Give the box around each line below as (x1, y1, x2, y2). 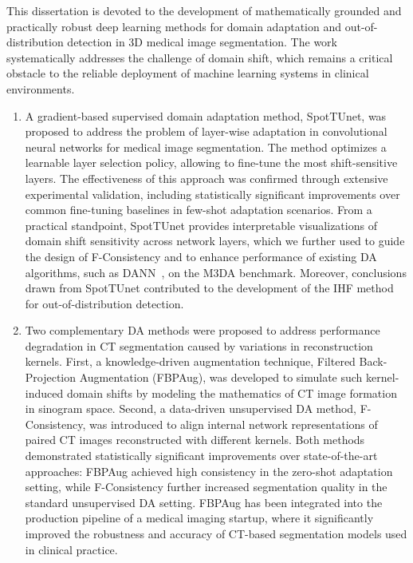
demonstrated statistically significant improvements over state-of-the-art (25, 447, 378, 464)
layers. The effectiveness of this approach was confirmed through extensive (25, 169, 388, 186)
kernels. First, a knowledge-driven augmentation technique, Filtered (25, 353, 356, 370)
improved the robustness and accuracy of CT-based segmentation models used (25, 525, 407, 541)
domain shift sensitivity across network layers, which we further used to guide (25, 232, 405, 249)
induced (25, 384, 64, 401)
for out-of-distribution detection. (25, 295, 184, 311)
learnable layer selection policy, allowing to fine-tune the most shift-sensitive (25, 154, 398, 171)
